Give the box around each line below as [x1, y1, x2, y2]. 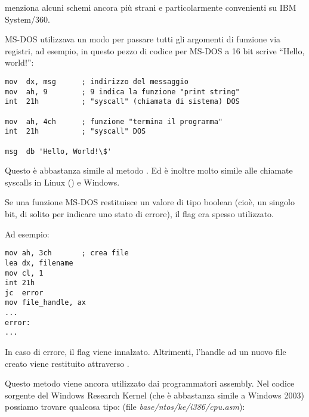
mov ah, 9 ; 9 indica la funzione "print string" [5, 87, 240, 96]
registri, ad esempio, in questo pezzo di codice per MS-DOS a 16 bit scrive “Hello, [5, 44, 305, 57]
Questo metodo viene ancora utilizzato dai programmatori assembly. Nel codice [5, 377, 295, 390]
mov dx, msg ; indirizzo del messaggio [5, 77, 189, 86]
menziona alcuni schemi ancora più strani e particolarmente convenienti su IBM [5, 1, 296, 13]
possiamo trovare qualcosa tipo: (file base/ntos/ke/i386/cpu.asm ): [5, 400, 245, 413]
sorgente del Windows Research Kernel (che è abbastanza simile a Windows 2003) [5, 388, 304, 401]
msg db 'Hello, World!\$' [5, 147, 112, 156]
